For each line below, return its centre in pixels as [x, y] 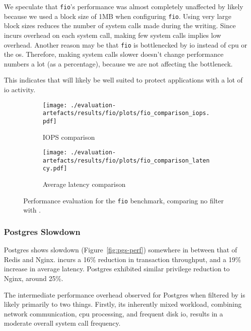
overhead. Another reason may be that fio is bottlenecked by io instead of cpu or [126, 44]
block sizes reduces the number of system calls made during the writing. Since [120, 25]
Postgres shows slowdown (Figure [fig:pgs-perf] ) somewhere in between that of [121, 250]
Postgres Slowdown [42, 231]
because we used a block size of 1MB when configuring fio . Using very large [118, 16]
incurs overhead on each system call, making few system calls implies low [113, 35]
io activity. [20, 89]
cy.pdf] [55, 169]
